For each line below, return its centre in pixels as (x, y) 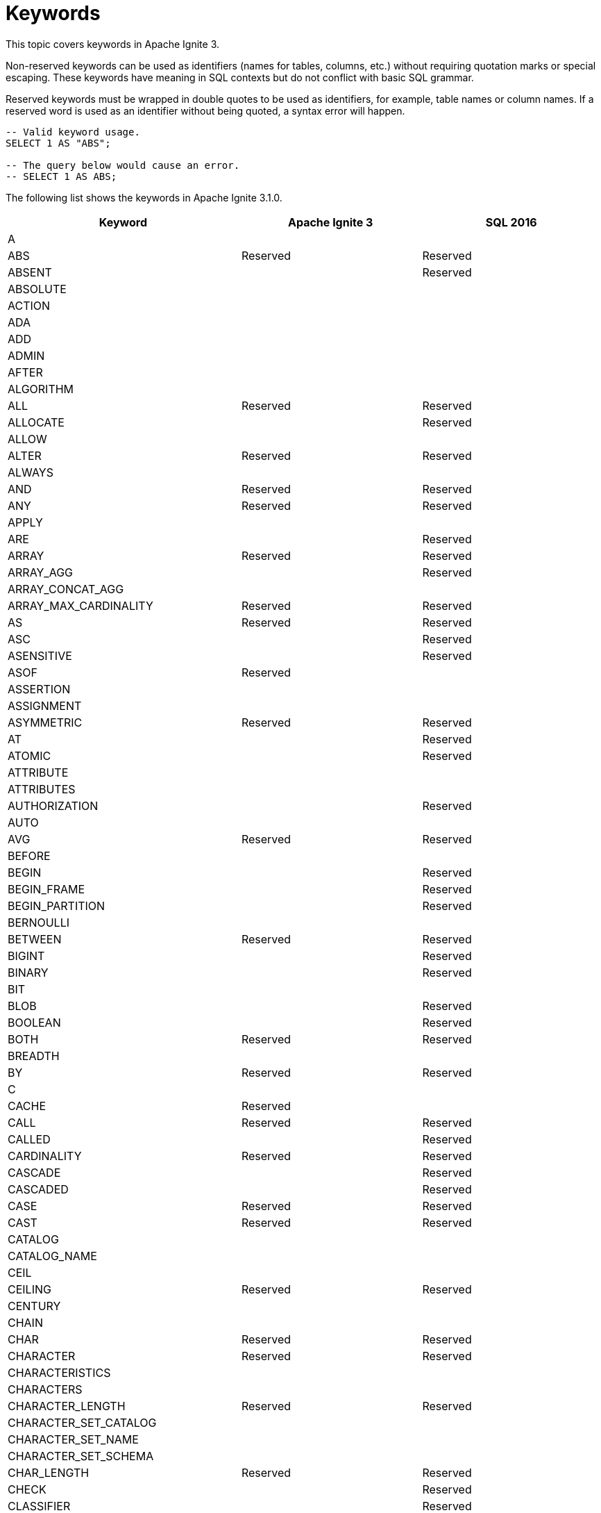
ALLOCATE (36, 422)
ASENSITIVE (40, 655)
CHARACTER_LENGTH (67, 1406)
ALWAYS (31, 472)
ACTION (29, 305)
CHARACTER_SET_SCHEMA (81, 1456)
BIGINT (26, 956)
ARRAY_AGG (41, 572)
